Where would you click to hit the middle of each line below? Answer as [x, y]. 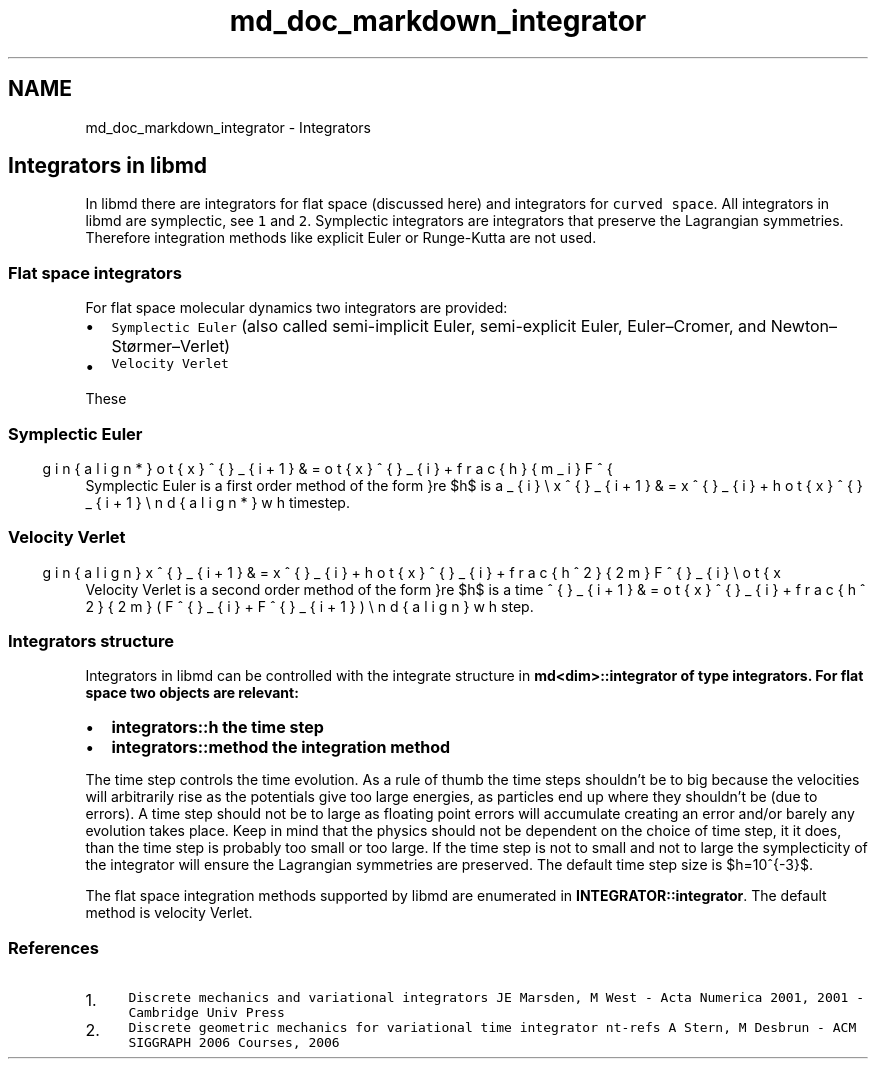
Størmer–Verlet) [171, 346]
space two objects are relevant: [192, 693]
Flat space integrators [95, 272]
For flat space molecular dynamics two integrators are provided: [296, 308]
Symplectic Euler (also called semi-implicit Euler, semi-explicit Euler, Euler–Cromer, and [439, 326]
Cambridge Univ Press [206, 1013]
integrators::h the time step [217, 727]
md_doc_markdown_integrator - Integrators [228, 127]
